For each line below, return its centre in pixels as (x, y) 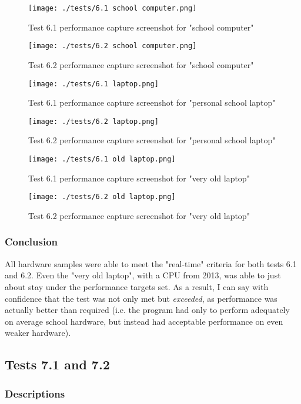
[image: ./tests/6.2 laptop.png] (93, 121)
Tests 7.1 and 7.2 (57, 364)
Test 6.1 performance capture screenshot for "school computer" (141, 27)
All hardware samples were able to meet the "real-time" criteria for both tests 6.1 (151, 263)
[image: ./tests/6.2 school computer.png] (113, 46)
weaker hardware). (38, 333)
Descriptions (35, 393)
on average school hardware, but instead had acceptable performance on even (144, 321)
